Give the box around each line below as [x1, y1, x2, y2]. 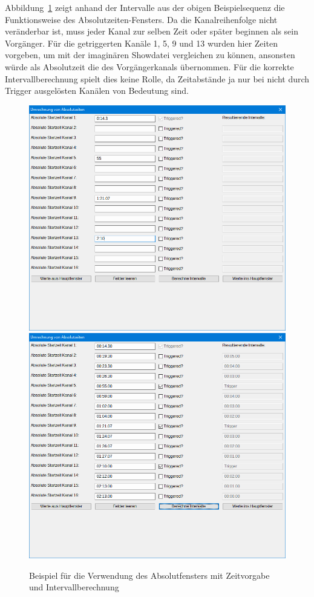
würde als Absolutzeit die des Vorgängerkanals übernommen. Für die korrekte [5, 60, 294, 73]
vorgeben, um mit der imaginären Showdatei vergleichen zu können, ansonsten [5, 48, 295, 61]
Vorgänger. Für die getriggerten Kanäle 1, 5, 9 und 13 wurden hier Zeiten [5, 36, 278, 49]
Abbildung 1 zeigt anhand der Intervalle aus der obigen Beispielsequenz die [5, 1, 285, 13]
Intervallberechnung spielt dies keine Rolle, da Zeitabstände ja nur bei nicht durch [5, 72, 310, 85]
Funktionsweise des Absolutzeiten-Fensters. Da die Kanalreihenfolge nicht [5, 13, 278, 25]
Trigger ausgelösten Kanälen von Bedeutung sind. [5, 84, 189, 97]
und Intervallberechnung [29, 581, 119, 593]
